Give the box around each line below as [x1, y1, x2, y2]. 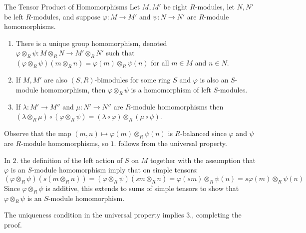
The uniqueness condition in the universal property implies [4, 209, 184, 220]
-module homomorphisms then [130, 101, 224, 111]
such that [106, 47, 135, 58]
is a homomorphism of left [131, 84, 212, 94]
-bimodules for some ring [94, 74, 171, 85]
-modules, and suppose [31, 11, 100, 21]
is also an [200, 74, 229, 85]
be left [4, 11, 23, 21]
